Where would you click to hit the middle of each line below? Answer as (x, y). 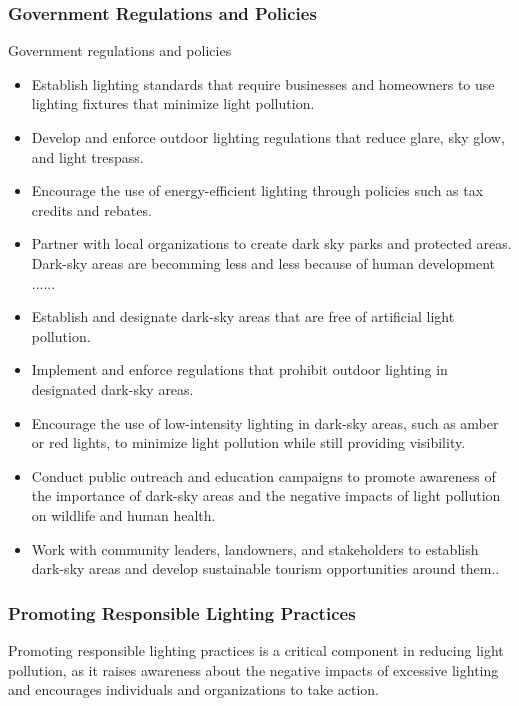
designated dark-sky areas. (112, 388)
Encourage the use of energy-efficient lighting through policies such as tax (257, 190)
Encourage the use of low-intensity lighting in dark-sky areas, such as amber (265, 422)
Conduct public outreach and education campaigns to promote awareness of (263, 475)
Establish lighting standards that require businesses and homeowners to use (263, 83)
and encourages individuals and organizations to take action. (193, 689)
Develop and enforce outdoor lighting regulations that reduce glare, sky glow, (268, 137)
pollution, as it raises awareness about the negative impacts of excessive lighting (253, 669)
